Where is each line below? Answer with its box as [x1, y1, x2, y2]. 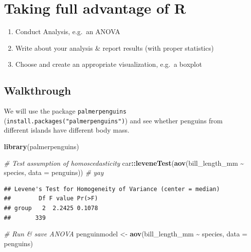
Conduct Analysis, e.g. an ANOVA [15, 26, 121, 37]
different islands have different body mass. [4, 125, 129, 135]
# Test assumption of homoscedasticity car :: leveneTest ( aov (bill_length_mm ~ [4, 157, 244, 168]
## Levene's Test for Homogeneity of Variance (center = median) [4, 185, 220, 193]
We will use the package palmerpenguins [4, 106, 126, 116]
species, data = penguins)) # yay [4, 167, 104, 177]
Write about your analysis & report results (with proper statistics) [15, 42, 214, 53]
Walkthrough [4, 83, 71, 98]
